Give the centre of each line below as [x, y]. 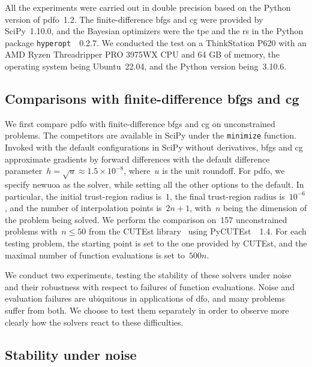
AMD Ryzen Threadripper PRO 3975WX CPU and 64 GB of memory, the [142, 54]
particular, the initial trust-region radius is [83, 196]
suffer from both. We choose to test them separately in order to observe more [147, 310]
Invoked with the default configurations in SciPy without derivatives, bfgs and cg [154, 147]
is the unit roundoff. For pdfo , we [223, 171]
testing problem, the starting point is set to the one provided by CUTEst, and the [156, 243]
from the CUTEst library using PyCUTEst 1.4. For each [197, 231]
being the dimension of [265, 208]
